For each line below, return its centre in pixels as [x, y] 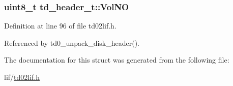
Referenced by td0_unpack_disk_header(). [72, 42]
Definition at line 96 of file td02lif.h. [60, 26]
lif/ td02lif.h [22, 77]
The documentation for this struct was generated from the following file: [117, 60]
